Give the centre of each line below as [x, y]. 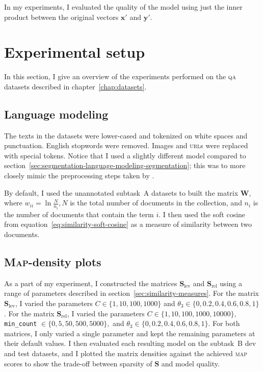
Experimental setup [75, 52]
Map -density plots [53, 261]
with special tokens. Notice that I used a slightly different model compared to [125, 155]
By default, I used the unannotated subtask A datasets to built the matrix [121, 192]
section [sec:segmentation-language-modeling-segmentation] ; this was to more [125, 165]
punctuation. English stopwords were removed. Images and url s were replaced [126, 145]
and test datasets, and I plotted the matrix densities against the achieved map [126, 353]
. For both [224, 323]
